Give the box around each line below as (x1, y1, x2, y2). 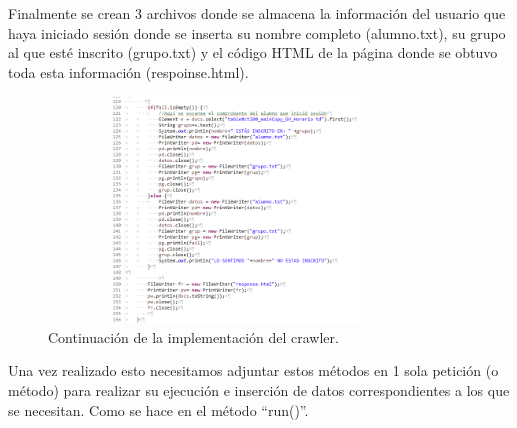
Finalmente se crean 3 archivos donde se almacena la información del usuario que (8, 3, 506, 23)
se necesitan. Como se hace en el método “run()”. (8, 399, 309, 420)
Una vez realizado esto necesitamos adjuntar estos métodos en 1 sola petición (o (8, 360, 499, 381)
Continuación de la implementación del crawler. (48, 326, 339, 347)
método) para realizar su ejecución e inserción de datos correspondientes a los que (8, 379, 510, 400)
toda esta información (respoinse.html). (8, 61, 249, 82)
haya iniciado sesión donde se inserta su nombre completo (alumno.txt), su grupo (8, 22, 506, 43)
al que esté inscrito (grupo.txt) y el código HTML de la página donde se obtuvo (8, 42, 498, 63)
